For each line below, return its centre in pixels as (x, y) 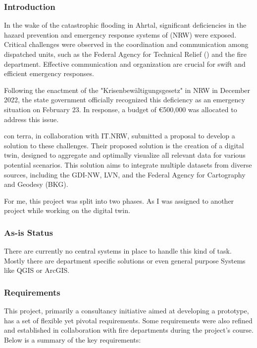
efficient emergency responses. (49, 73)
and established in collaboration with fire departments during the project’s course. (129, 330)
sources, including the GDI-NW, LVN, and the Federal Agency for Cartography (125, 174)
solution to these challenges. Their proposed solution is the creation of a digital (124, 145)
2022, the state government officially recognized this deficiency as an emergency (125, 100)
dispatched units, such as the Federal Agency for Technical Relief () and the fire (126, 54)
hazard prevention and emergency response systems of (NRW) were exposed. (120, 34)
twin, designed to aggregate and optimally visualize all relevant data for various (125, 155)
